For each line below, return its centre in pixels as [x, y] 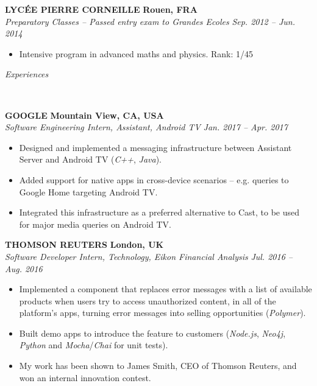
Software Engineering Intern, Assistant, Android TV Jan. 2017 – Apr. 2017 [146, 127]
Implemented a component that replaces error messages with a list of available [166, 289]
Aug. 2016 [24, 268]
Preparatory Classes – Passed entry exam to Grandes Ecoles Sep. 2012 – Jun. [150, 21]
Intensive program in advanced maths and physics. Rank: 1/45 [136, 53]
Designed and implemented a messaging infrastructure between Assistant [155, 147]
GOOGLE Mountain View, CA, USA [84, 115]
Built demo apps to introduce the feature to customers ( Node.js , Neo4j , [152, 333]
